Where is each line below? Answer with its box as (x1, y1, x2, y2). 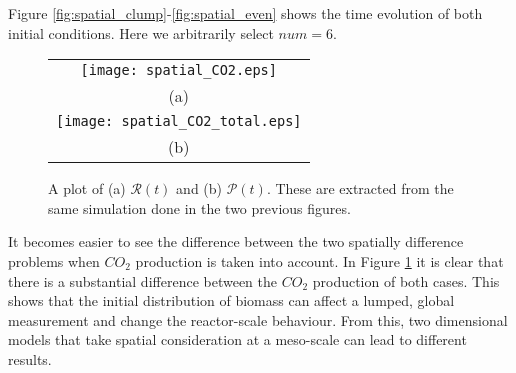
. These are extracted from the (266, 178, 454, 199)
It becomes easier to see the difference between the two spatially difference (8, 231, 464, 252)
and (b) (176, 178, 223, 199)
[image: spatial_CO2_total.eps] (56, 113, 302, 130)
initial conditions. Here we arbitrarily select (8, 22, 274, 43)
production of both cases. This (312, 270, 500, 291)
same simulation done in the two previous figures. (48, 197, 351, 218)
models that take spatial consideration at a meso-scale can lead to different (8, 329, 467, 350)
